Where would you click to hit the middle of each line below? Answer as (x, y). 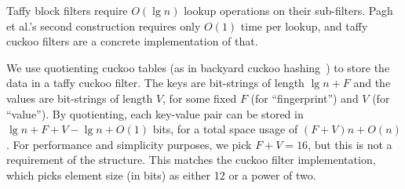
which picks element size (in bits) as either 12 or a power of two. (161, 174)
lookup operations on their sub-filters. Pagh (288, 10)
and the (372, 83)
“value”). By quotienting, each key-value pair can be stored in (155, 113)
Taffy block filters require (67, 10)
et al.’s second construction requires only (104, 25)
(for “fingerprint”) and (305, 98)
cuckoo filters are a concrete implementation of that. (132, 41)
